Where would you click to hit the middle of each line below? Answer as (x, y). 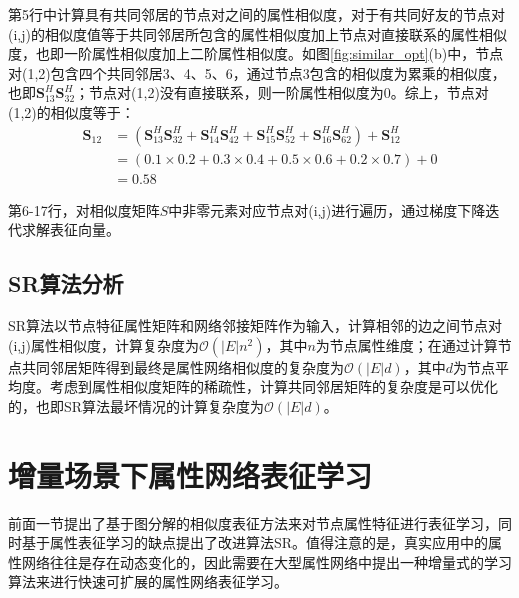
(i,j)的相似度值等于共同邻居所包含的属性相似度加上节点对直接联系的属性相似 (257, 33)
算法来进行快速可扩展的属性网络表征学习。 (148, 581)
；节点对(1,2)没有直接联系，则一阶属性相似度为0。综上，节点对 (282, 92)
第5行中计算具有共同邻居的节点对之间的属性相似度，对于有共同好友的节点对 (256, 14)
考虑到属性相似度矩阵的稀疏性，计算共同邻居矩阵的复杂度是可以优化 (273, 386)
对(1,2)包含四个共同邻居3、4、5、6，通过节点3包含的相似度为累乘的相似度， (257, 72)
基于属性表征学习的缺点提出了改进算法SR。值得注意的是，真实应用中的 (255, 542)
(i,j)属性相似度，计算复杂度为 (103, 344)
